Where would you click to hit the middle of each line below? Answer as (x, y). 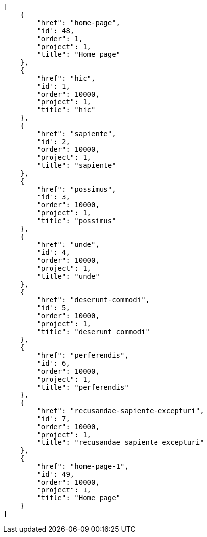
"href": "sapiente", (77, 134)
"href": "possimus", (77, 189)
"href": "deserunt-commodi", (93, 300)
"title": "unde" (68, 276)
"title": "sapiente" (77, 165)
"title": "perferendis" (83, 387)
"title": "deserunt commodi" (93, 332)
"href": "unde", (68, 244)
